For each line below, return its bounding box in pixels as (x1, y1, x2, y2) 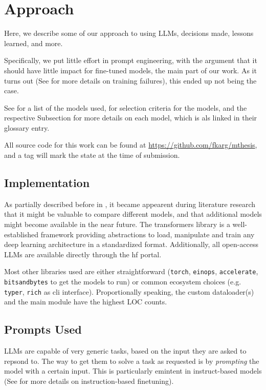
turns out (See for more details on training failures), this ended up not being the (4, 75, 257, 86)
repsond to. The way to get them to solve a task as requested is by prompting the (4, 355, 259, 366)
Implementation (4, 175, 90, 191)
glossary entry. (4, 122, 50, 133)
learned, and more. (4, 37, 63, 48)
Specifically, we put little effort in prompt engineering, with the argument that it (4, 55, 257, 66)
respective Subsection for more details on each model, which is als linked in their (4, 112, 257, 123)
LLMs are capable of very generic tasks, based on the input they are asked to (4, 345, 247, 356)
